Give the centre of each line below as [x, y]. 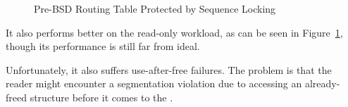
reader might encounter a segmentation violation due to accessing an [154, 83]
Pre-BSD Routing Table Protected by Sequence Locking [155, 8]
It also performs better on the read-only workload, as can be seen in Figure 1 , [174, 32]
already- [322, 83]
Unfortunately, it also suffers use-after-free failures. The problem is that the [169, 69]
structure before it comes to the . [101, 97]
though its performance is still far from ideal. [103, 46]
